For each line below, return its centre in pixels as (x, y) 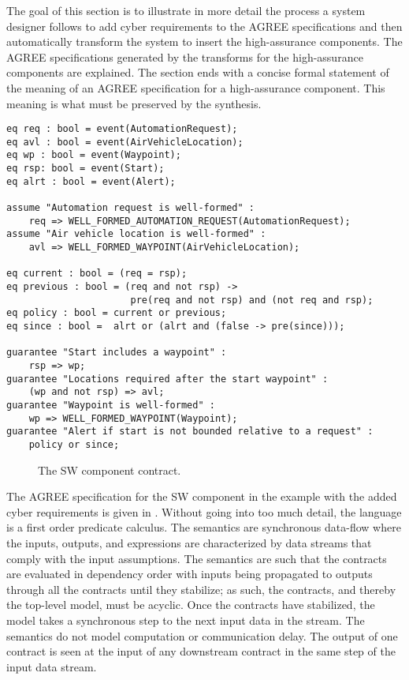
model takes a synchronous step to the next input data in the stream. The (186, 620)
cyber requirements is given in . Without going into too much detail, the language (204, 511)
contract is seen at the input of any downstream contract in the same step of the (201, 651)
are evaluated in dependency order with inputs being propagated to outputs (190, 574)
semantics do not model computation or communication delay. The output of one (202, 635)
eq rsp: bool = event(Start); (86, 169)
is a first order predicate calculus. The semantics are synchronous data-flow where (204, 527)
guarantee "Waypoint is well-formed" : (111, 405)
